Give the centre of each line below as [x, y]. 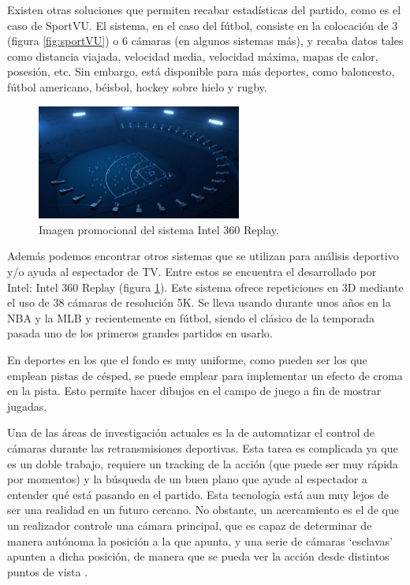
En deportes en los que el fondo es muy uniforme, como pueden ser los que [187, 360]
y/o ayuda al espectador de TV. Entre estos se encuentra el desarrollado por [192, 272]
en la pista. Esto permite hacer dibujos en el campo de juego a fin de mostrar [194, 391]
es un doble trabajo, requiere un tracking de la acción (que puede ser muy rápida [203, 463]
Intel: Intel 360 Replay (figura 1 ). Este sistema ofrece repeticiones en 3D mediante [205, 287]
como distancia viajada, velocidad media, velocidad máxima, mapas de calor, [193, 56]
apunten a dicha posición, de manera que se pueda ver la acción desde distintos [198, 556]
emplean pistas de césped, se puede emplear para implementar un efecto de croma [205, 375]
